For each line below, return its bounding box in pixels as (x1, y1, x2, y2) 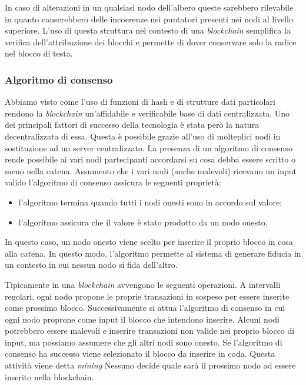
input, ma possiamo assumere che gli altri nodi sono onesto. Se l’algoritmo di (5, 336, 282, 348)
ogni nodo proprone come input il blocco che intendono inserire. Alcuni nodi (5, 313, 280, 325)
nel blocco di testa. (5, 47, 73, 59)
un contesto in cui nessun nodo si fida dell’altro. (5, 258, 178, 271)
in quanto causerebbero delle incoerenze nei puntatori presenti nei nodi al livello (5, 12, 293, 25)
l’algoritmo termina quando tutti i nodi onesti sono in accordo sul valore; (18, 195, 282, 208)
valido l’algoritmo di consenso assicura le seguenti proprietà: (5, 176, 221, 188)
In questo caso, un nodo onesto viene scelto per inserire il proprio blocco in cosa (5, 235, 293, 248)
